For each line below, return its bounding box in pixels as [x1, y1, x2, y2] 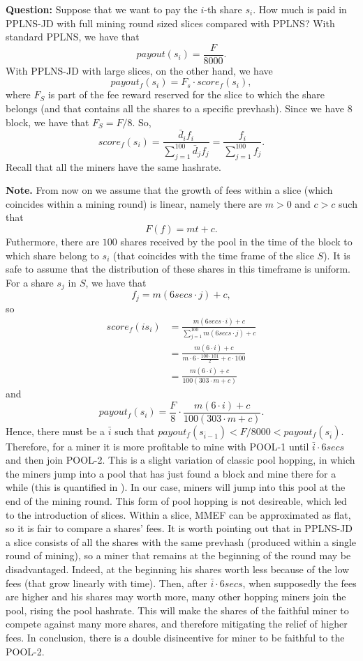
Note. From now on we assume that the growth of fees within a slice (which [6, 183, 333, 197]
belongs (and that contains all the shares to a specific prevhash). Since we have [6, 101, 345, 116]
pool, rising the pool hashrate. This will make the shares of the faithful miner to [6, 602, 349, 617]
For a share [6, 275, 54, 289]
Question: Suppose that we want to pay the [6, 2, 198, 16]
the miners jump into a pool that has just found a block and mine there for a [6, 466, 336, 480]
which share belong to [6, 248, 99, 262]
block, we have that [6, 114, 89, 129]
